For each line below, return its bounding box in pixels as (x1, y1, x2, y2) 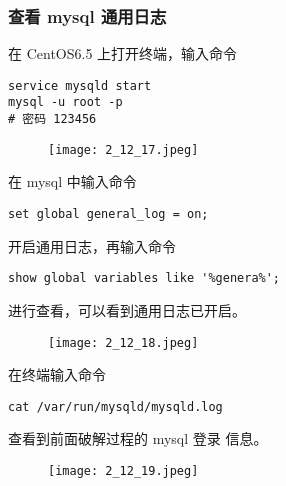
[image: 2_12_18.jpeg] (48, 335, 199, 350)
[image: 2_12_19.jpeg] (48, 464, 199, 479)
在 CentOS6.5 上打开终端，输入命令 (8, 43, 238, 64)
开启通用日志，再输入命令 (8, 235, 176, 256)
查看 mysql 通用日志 (8, 3, 167, 28)
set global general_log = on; (8, 207, 209, 222)
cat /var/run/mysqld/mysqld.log (8, 399, 223, 414)
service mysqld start (8, 78, 152, 93)
